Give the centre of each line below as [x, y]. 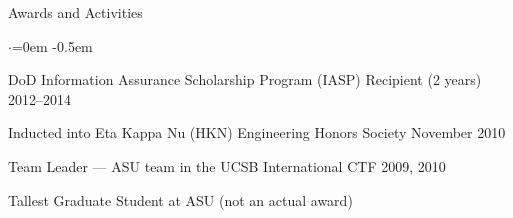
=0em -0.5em [52, 45]
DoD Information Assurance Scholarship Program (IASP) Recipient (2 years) [245, 79]
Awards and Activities [75, 12]
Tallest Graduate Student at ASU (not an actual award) [180, 199]
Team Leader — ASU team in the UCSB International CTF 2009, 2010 [227, 165]
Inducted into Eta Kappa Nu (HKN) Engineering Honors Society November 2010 [257, 132]
